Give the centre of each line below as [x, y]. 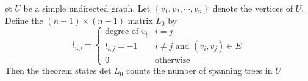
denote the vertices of [252, 8]
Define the [24, 20]
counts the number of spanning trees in [199, 70]
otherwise [172, 60]
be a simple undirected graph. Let [87, 8]
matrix [140, 20]
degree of [122, 32]
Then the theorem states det [58, 70]
